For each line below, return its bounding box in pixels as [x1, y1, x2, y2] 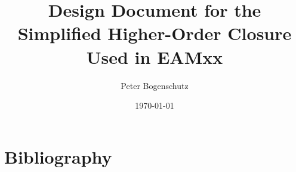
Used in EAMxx [86, 44, 223, 69]
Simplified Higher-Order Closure [17, 21, 292, 45]
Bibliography [4, 144, 112, 168]
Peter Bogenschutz [121, 79, 189, 91]
